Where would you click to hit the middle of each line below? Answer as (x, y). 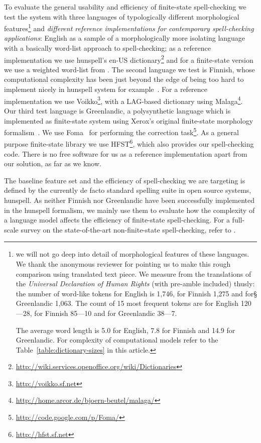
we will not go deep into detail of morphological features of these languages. (133, 254)
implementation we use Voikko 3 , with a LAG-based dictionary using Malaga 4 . (123, 100)
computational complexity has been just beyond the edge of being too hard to (124, 79)
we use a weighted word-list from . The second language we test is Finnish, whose (129, 69)
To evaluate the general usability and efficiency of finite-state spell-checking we (125, 7)
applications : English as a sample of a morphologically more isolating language (125, 38)
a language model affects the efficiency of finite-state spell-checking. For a (117, 220)
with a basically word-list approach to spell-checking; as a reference (107, 48)
